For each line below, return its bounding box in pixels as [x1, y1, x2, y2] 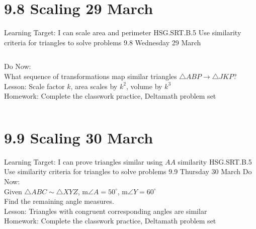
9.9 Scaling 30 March [4, 127, 153, 147]
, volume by [126, 81, 162, 91]
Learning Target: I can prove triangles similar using [4, 156, 163, 167]
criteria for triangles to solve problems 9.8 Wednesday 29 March [4, 37, 201, 47]
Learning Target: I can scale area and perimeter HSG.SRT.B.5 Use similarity [4, 27, 241, 38]
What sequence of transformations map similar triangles [4, 70, 177, 81]
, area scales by [70, 81, 118, 91]
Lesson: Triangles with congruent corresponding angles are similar [4, 205, 207, 216]
